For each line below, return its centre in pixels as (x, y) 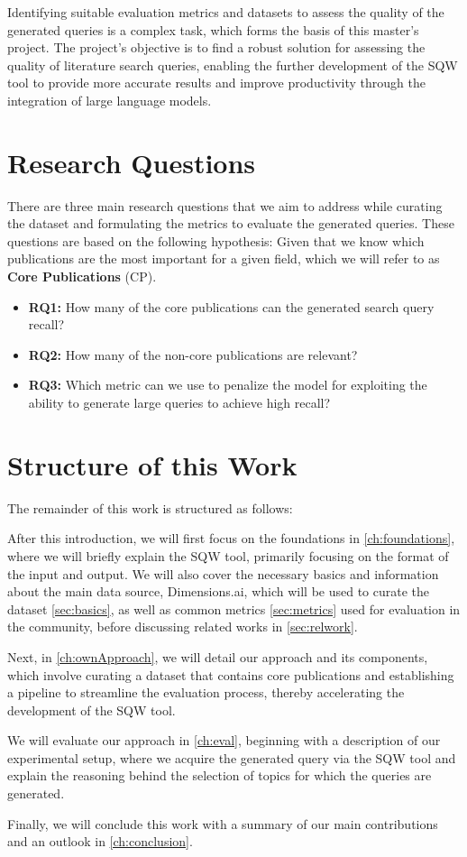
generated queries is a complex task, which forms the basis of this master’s (213, 29)
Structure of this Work (152, 464)
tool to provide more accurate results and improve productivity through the (217, 83)
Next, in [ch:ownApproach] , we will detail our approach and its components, (218, 656)
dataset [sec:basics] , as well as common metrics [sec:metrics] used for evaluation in (234, 608)
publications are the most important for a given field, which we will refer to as (224, 258)
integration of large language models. (110, 100)
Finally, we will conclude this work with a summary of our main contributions (223, 823)
